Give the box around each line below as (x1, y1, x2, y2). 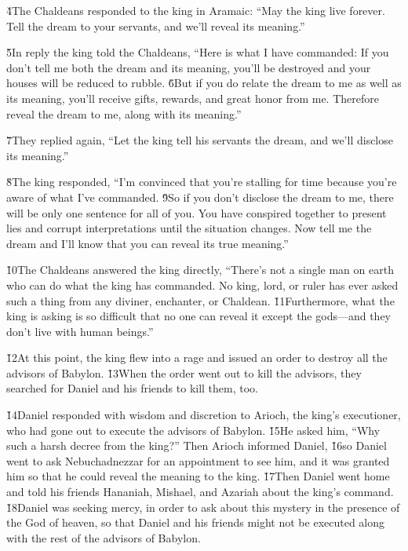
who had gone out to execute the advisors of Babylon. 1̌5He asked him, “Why (6, 421, 381, 438)
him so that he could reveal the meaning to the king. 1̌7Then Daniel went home (6, 468, 390, 484)
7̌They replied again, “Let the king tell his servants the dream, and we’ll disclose (6, 132, 393, 148)
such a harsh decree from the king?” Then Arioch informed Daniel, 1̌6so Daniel (6, 437, 387, 454)
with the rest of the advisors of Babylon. (6, 529, 201, 546)
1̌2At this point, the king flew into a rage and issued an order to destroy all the (6, 349, 388, 366)
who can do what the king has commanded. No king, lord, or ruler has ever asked (6, 276, 399, 293)
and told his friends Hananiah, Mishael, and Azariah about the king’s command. (6, 483, 394, 500)
